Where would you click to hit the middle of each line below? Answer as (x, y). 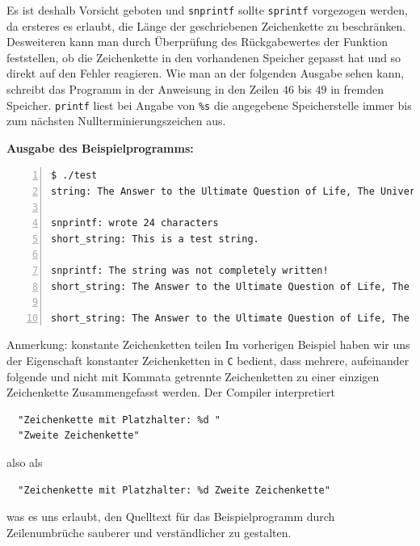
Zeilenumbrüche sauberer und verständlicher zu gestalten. (149, 532)
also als (25, 462)
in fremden (357, 89)
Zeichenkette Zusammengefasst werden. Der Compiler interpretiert (171, 392)
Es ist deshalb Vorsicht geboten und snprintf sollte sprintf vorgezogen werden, (207, 10)
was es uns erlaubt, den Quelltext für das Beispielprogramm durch (171, 517)
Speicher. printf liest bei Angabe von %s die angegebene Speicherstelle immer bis (209, 105)
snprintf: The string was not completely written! (190, 271)
